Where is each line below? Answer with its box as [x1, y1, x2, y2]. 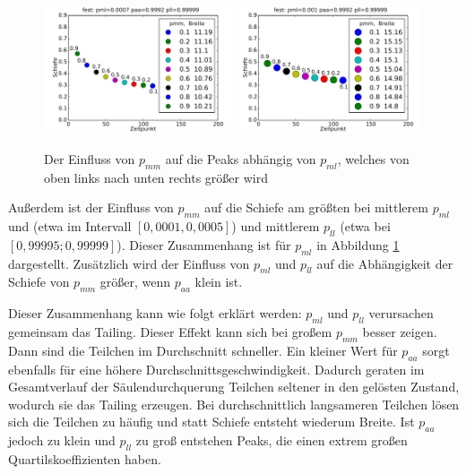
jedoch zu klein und [8, 431, 116, 450]
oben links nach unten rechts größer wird [44, 168, 268, 186]
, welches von [337, 149, 410, 168]
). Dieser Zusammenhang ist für [116, 235, 291, 254]
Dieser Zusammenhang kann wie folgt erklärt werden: [8, 304, 302, 323]
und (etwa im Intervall [8, 217, 132, 236]
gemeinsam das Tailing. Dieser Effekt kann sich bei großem [8, 323, 332, 341]
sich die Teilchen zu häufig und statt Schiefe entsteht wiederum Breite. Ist [8, 412, 415, 431]
